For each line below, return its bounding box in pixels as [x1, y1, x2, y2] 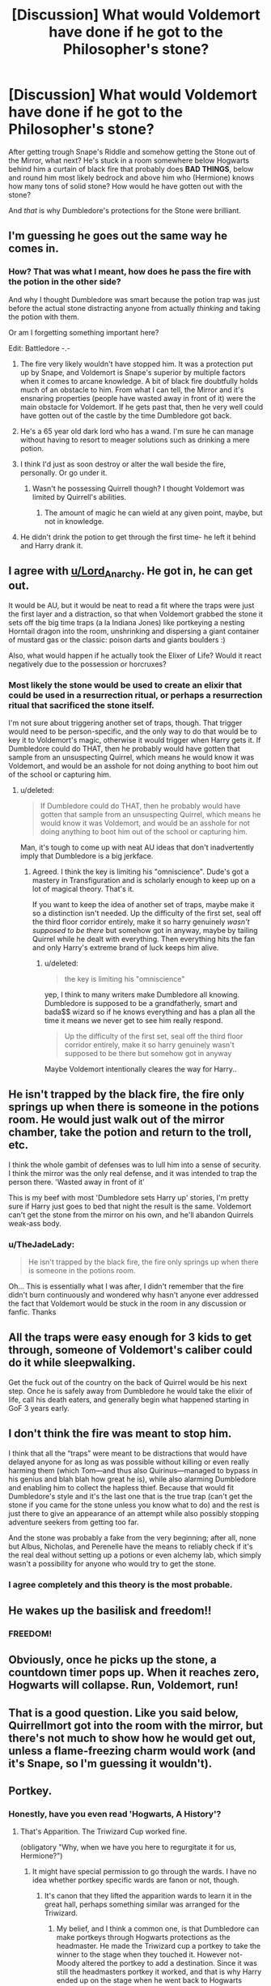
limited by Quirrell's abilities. [32, 492, 127, 501]
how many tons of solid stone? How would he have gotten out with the [8, 181, 243, 191]
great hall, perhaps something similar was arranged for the [44, 1899, 240, 1909]
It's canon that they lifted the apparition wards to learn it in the [44, 1891, 252, 1901]
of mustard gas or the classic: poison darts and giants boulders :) [8, 634, 226, 645]
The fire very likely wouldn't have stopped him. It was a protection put [19, 359, 253, 369]
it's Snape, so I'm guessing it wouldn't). [8, 1756, 213, 1771]
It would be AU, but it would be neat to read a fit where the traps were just [8, 600, 255, 610]
